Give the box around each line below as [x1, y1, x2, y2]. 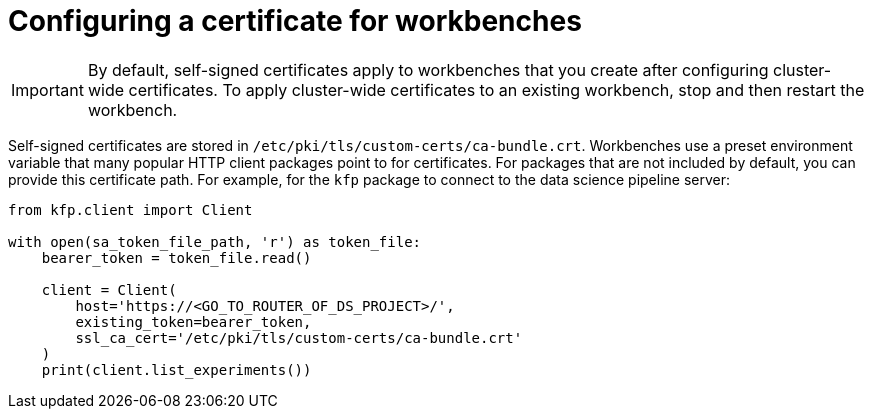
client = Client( [41, 281, 177, 298]
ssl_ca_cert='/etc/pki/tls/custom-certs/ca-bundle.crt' [75, 329, 523, 346]
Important [11, 79, 84, 100]
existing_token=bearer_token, [75, 313, 312, 330]
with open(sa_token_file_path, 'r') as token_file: [8, 233, 422, 250]
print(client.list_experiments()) [41, 361, 312, 378]
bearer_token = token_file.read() [41, 249, 312, 266]
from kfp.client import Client [8, 201, 253, 218]
